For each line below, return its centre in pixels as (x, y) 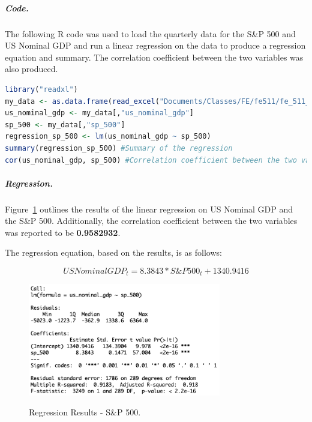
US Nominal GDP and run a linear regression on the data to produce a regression (155, 45)
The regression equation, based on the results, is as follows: (113, 252)
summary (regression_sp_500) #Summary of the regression (119, 148)
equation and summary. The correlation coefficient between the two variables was (154, 57)
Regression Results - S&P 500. (85, 412)
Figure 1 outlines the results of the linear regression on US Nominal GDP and (149, 209)
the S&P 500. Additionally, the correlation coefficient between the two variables (151, 221)
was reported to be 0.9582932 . (63, 232)
